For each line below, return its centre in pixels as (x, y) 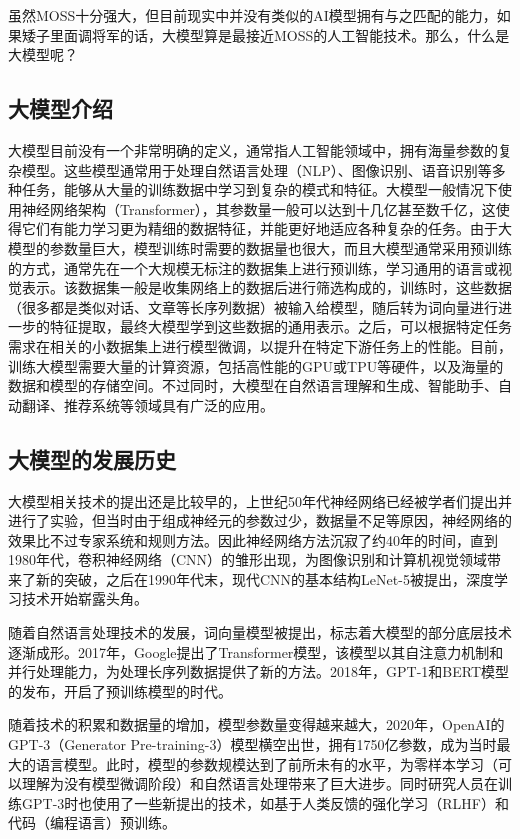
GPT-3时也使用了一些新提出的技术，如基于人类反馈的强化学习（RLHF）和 (265, 802)
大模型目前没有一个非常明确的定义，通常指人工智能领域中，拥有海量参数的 (253, 149)
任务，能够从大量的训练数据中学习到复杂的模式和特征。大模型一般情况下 (259, 189)
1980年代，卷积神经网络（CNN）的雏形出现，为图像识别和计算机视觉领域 (248, 559)
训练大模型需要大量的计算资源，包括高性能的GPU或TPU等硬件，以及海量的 (256, 365)
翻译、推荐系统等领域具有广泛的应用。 (147, 404)
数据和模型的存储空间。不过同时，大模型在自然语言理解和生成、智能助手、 (253, 385)
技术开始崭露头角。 (84, 598)
